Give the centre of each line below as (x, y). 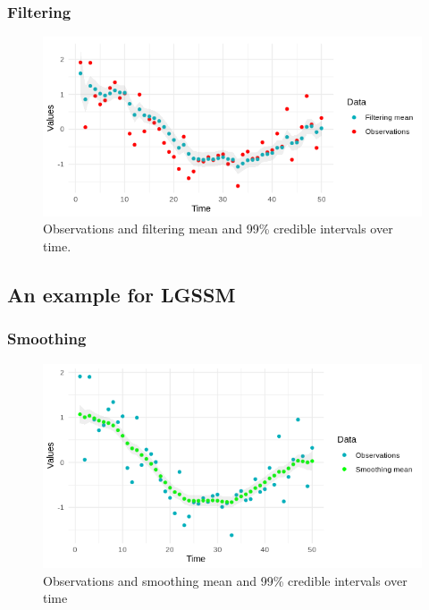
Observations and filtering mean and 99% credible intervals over (218, 229)
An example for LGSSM (122, 295)
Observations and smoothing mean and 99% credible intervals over (225, 580)
